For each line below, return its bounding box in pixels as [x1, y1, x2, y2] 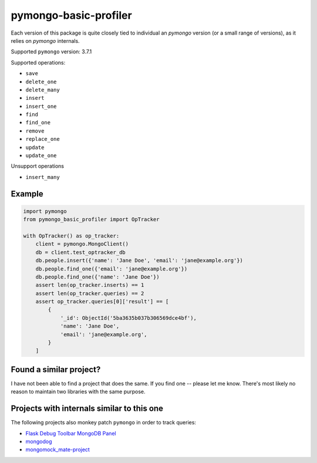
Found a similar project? [11, 364, 101, 374]
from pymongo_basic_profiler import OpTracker [23, 216, 160, 223]
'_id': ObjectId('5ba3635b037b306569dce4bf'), [60, 315, 197, 321]
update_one [25, 153, 57, 159]
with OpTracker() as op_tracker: [23, 232, 120, 239]
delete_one [25, 78, 57, 85]
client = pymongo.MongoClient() [35, 241, 129, 248]
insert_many [25, 174, 60, 180]
